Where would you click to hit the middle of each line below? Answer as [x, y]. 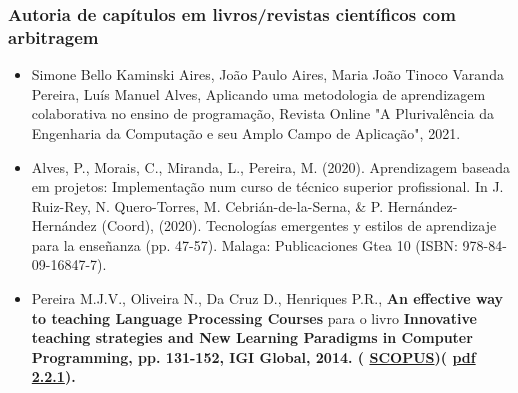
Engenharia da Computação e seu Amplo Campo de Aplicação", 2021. [246, 132]
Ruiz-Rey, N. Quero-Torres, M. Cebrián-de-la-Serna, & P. [207, 205]
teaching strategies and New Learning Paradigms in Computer [252, 337]
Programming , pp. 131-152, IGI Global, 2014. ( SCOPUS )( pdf [253, 356]
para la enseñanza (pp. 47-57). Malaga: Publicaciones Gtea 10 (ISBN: [244, 244]
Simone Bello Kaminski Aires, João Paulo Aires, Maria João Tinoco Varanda [267, 74]
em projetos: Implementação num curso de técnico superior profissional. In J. [267, 186]
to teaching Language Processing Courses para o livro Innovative [254, 317]
